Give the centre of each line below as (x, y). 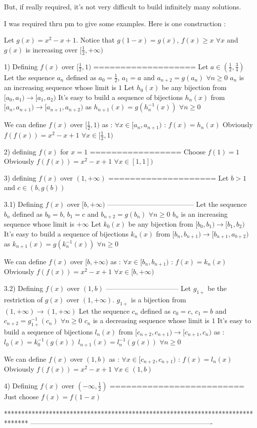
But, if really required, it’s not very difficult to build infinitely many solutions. (123, 6)
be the (217, 288)
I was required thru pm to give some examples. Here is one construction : (115, 23)
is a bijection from (159, 299)
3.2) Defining (24, 288)
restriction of (23, 299)
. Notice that (95, 40)
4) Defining (21, 385)
